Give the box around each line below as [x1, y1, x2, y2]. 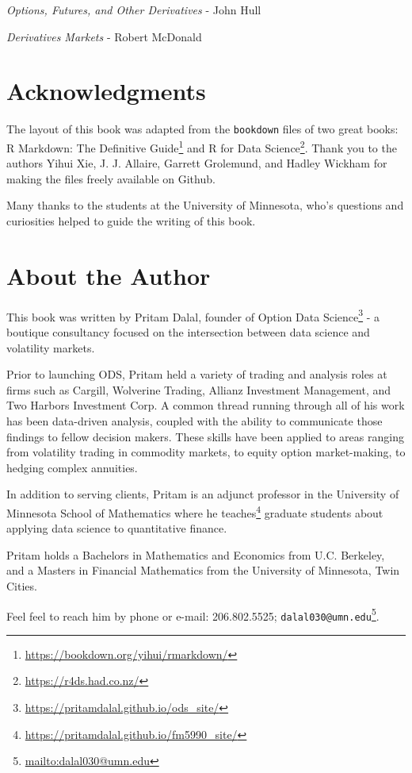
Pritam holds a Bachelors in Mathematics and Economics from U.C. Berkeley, [6, 546, 385, 563]
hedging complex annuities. [6, 459, 138, 475]
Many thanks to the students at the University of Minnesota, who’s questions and [6, 197, 404, 213]
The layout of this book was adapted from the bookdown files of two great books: [6, 121, 399, 137]
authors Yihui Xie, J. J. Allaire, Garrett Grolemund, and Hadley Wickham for [6, 155, 387, 171]
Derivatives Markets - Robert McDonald [6, 28, 202, 44]
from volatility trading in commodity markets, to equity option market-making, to [6, 444, 406, 460]
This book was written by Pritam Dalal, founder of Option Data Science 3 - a [6, 306, 380, 325]
